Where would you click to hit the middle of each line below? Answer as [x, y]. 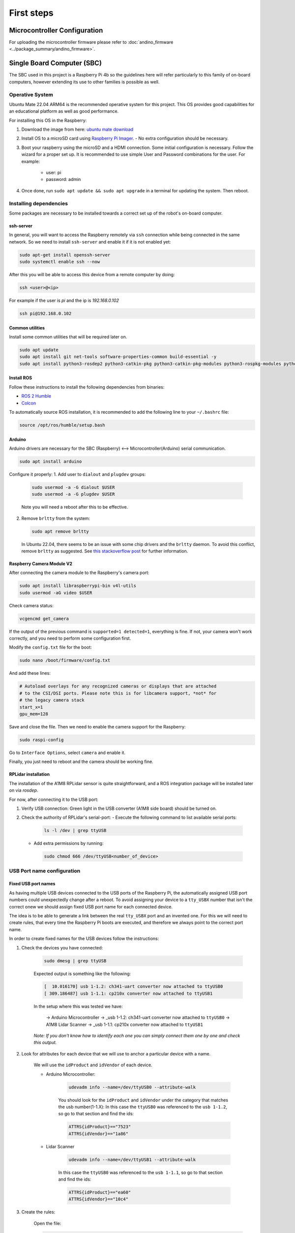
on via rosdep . [24, 790]
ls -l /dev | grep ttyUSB [75, 831]
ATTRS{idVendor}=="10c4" [99, 1199]
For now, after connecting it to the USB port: [54, 799]
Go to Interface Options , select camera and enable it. [67, 753]
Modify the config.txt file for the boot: [50, 647]
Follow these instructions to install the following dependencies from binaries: [87, 387]
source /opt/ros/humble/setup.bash [62, 425]
